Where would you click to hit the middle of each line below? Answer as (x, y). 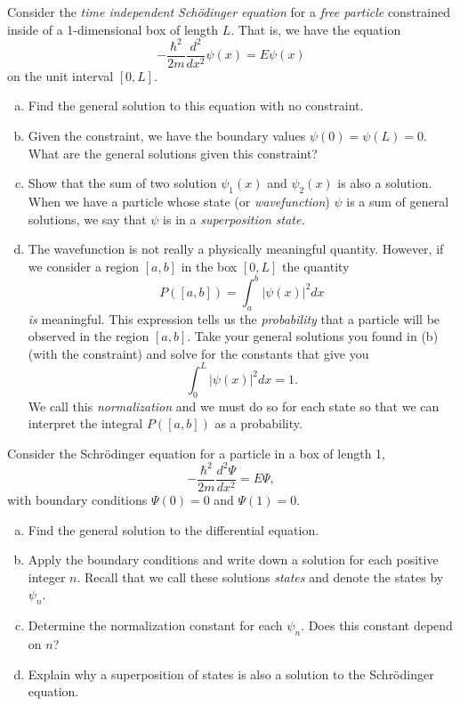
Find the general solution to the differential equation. (174, 529)
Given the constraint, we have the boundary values (167, 135)
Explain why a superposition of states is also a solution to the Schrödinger (231, 674)
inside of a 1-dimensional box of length (113, 29)
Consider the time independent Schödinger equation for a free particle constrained (229, 12)
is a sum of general (398, 201)
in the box (209, 266)
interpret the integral (85, 423)
